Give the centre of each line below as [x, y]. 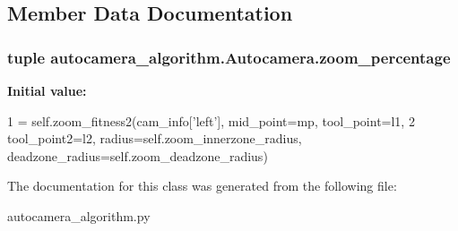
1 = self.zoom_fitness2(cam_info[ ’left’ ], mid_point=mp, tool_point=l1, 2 [211, 120]
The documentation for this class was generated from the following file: [202, 186]
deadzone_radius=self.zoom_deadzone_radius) [138, 155]
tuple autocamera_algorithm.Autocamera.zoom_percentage [229, 57]
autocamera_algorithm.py [79, 215]
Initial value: [47, 90]
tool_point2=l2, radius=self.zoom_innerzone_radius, [155, 138]
